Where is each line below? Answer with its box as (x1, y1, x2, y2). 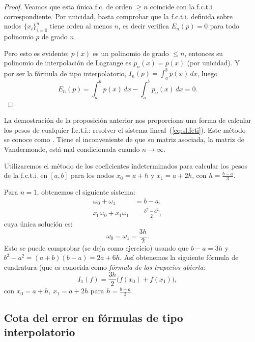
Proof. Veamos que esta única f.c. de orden (4, 1, 133, 11)
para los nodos (70, 170, 114, 180)
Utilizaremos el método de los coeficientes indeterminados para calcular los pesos (4, 160, 247, 171)
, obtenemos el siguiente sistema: (37, 186, 136, 197)
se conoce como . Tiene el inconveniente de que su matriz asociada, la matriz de (4, 134, 245, 144)
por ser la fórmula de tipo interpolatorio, (4, 68, 127, 78)
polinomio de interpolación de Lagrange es (4, 57, 131, 68)
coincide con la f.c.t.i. (150, 1, 214, 11)
